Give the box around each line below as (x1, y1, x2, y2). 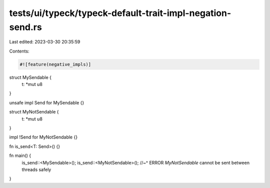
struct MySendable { (9, 74, 52, 80)
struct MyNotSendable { (9, 109, 59, 115)
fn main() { (9, 152, 31, 158)
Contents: (9, 48, 29, 54)
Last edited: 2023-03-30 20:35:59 (9, 39, 80, 45)
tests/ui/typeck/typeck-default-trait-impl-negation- (9, 7, 231, 18)
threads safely (21, 166, 51, 172)
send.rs (9, 21, 42, 32)
